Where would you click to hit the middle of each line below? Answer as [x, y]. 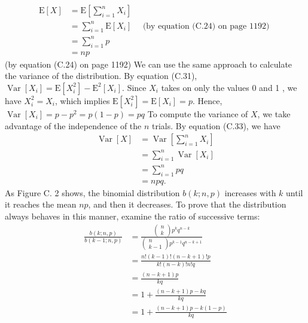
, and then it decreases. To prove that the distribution [187, 204]
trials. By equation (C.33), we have [216, 125]
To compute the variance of [198, 113]
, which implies [82, 100]
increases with [250, 192]
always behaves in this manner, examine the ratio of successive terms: [132, 216]
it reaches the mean [41, 204]
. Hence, [207, 100]
